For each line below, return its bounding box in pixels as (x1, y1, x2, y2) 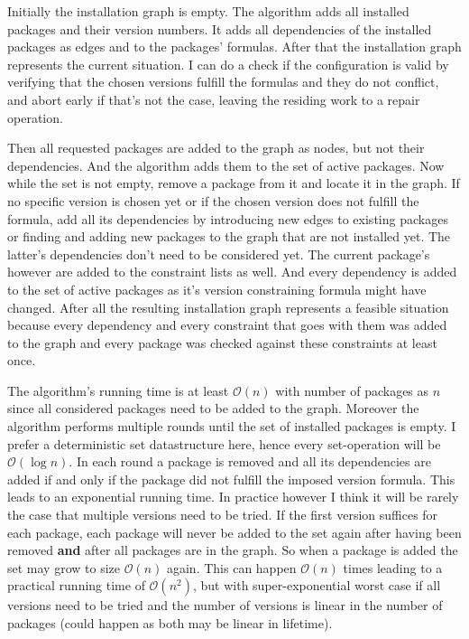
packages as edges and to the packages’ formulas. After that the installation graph (7, 37, 462, 56)
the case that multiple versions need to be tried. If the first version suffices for (7, 505, 438, 524)
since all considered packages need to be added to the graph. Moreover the (7, 399, 419, 418)
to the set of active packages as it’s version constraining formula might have (7, 279, 427, 298)
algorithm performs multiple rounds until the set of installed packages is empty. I (7, 417, 456, 436)
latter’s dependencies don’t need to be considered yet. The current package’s (7, 244, 430, 263)
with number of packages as (275, 381, 429, 399)
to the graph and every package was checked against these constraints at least (7, 333, 437, 352)
